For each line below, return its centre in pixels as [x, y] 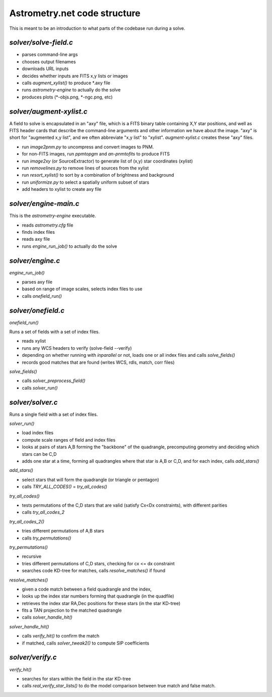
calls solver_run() [40, 388]
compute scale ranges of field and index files [69, 440]
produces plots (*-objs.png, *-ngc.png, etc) [67, 97]
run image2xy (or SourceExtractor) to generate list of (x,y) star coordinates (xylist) [108, 161]
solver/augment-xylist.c [48, 111]
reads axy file [36, 239]
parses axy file [37, 282]
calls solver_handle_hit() [47, 617]
